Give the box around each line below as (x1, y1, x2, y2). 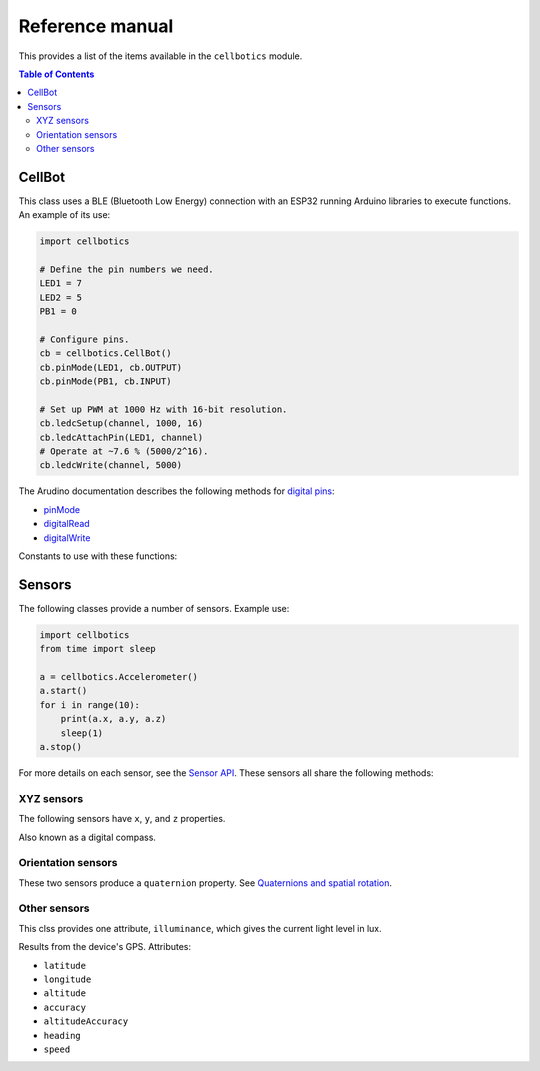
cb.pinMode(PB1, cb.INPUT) (39, 376, 172, 387)
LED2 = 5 (39, 291, 83, 303)
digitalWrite (43, 531, 91, 544)
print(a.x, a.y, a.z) (60, 713, 167, 725)
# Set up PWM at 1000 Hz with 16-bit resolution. (39, 403, 288, 415)
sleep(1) (60, 727, 104, 739)
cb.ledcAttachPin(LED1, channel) (39, 431, 204, 443)
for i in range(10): (39, 699, 140, 710)
